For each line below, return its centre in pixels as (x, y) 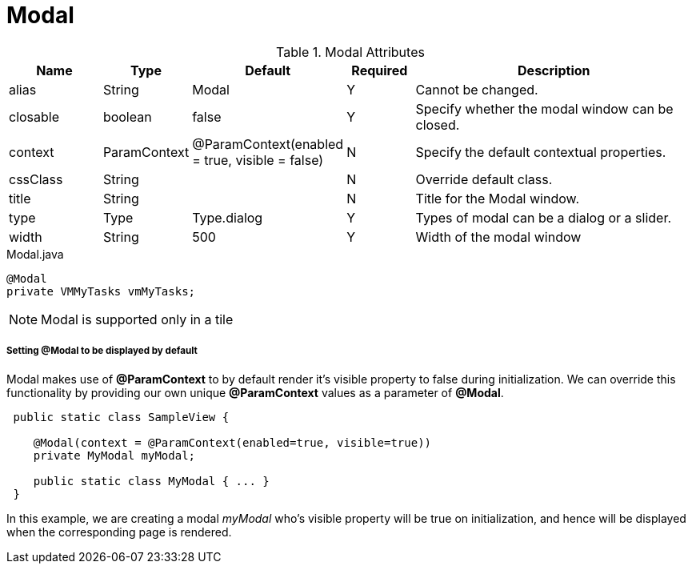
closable (34, 116)
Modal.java (35, 254)
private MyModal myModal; (114, 455)
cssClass (36, 179)
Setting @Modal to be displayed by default (102, 351)
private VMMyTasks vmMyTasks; (101, 291)
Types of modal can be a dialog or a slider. (544, 217)
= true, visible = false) (258, 160)
